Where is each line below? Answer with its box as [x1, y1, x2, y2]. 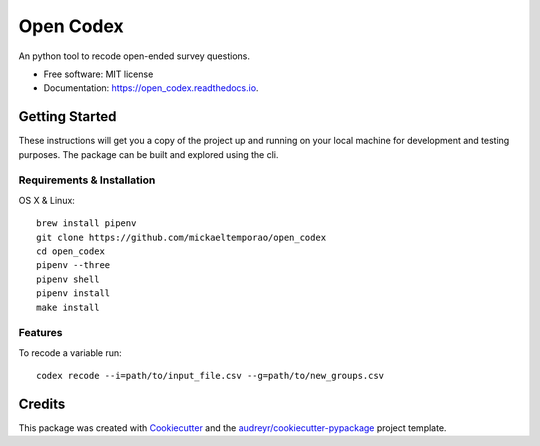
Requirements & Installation [18, 173, 156, 187]
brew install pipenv [36, 218, 137, 229]
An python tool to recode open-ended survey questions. [18, 50, 250, 62]
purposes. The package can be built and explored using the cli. [18, 148, 279, 160]
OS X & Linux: [18, 194, 75, 206]
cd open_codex [36, 245, 105, 257]
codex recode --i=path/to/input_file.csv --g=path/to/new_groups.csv [36, 370, 385, 382]
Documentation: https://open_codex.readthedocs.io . [43, 82, 259, 94]
